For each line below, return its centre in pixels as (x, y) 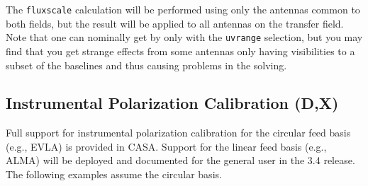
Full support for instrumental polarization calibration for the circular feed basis (178, 133)
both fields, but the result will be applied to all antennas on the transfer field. (175, 23)
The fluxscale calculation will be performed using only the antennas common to (183, 9)
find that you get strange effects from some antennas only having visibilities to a (180, 51)
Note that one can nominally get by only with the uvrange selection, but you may (184, 37)
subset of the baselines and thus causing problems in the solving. (146, 65)
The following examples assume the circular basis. (114, 174)
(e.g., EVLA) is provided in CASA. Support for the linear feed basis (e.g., (166, 146)
